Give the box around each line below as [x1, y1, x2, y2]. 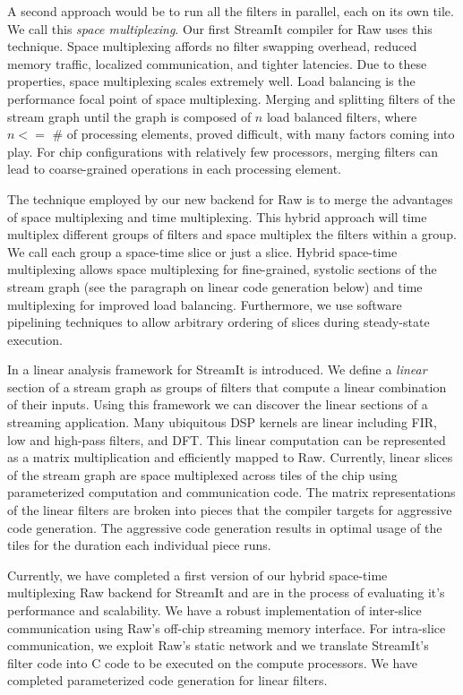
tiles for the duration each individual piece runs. [7, 536, 271, 554]
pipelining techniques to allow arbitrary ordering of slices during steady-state [7, 313, 430, 331]
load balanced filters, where [266, 107, 417, 125]
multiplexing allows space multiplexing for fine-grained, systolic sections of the [7, 260, 437, 279]
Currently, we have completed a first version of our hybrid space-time [7, 565, 388, 584]
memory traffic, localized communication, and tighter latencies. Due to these [7, 54, 427, 73]
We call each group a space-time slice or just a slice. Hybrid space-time [7, 242, 398, 261]
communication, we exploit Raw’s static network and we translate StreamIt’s [7, 636, 429, 655]
